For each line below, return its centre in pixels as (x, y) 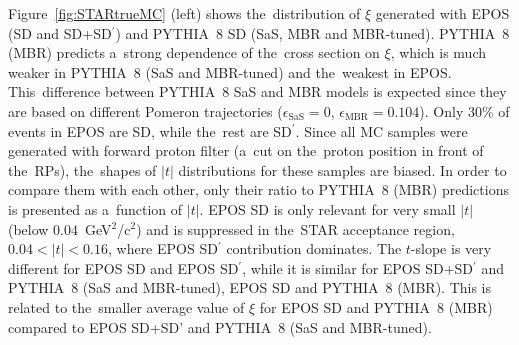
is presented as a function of (95, 208)
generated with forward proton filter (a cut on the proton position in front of (246, 150)
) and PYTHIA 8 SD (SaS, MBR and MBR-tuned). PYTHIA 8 (312, 32)
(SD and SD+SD (60, 32)
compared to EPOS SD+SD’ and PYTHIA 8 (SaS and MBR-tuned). (220, 326)
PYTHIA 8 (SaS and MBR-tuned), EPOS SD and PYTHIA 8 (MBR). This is (249, 287)
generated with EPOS (442, 13)
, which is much (438, 52)
